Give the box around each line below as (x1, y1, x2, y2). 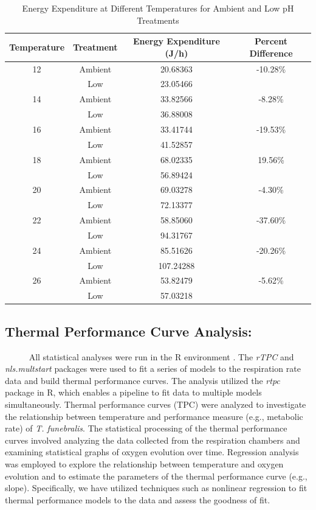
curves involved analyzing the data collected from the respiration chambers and (5, 433, 300, 446)
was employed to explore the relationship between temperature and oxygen (5, 457, 284, 470)
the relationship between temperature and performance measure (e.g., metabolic (5, 410, 303, 422)
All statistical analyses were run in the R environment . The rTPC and (29, 350, 294, 363)
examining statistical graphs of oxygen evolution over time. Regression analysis (5, 445, 299, 458)
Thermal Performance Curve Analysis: (5, 321, 252, 340)
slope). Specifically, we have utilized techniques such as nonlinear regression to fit (5, 481, 307, 494)
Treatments (137, 13, 179, 26)
